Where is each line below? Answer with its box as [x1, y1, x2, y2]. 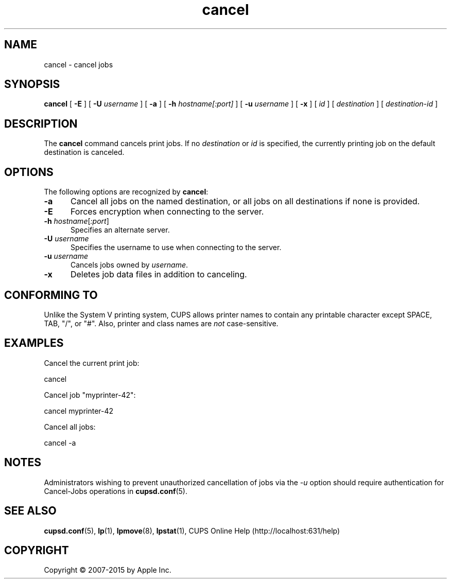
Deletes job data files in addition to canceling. [70, 269, 247, 280]
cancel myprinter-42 [44, 406, 114, 415]
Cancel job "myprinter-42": [44, 390, 136, 399]
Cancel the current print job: [44, 358, 140, 367]
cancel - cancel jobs [44, 60, 113, 69]
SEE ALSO [4, 504, 57, 518]
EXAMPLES [4, 337, 64, 350]
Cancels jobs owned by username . [71, 260, 188, 270]
